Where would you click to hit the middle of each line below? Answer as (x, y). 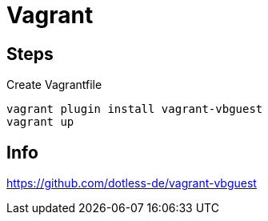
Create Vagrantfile (54, 85)
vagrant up (40, 122)
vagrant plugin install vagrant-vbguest (135, 109)
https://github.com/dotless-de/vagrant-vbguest (132, 183)
